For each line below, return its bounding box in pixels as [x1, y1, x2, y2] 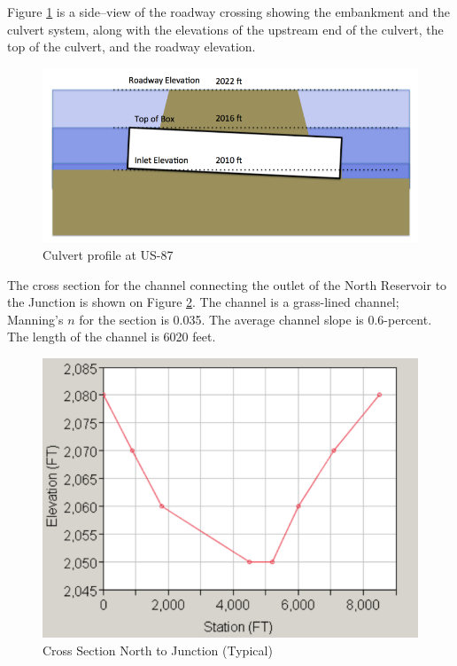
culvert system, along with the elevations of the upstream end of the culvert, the [7, 20, 444, 38]
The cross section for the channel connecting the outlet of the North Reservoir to [7, 275, 447, 294]
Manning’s [7, 309, 64, 328]
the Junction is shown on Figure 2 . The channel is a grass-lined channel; [7, 293, 399, 311]
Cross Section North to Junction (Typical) [43, 640, 273, 659]
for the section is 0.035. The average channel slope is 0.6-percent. [79, 309, 432, 328]
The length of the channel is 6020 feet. [7, 327, 216, 346]
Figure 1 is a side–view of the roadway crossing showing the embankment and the [7, 3, 450, 20]
